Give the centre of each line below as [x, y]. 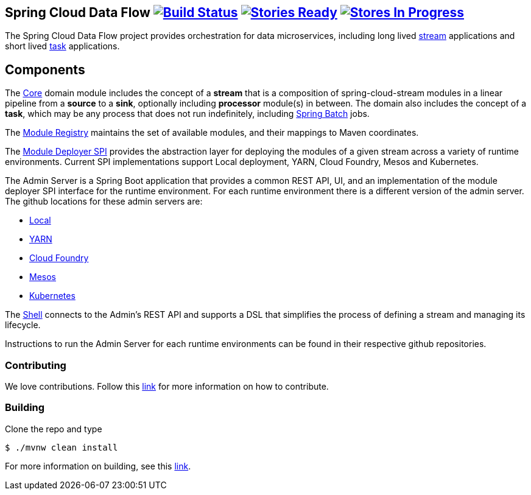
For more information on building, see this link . [98, 466]
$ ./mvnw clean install [62, 447]
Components [45, 69]
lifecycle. [23, 325]
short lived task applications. [62, 46]
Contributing [36, 365]
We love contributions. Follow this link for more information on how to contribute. [167, 387]
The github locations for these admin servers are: [104, 202]
